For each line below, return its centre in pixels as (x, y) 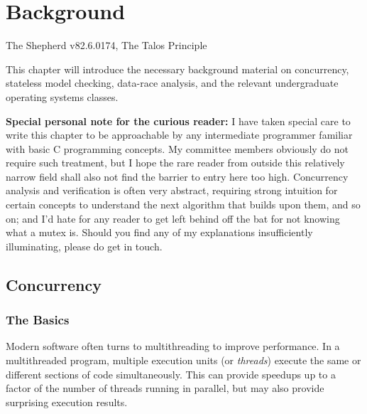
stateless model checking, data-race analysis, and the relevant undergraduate (172, 83)
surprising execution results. (67, 402)
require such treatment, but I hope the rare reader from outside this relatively (175, 163)
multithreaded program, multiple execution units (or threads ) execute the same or (183, 360)
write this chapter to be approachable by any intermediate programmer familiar (179, 135)
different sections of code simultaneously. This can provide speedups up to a (171, 374)
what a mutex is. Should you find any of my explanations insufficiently (159, 232)
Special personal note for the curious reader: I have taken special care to (178, 121)
